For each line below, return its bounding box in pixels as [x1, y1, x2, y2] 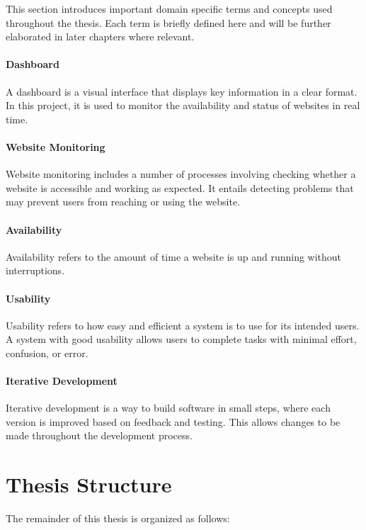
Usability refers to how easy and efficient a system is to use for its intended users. [6, 317, 360, 332]
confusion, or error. [6, 345, 88, 360]
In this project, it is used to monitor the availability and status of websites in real [6, 98, 360, 113]
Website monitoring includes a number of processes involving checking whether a [6, 167, 356, 181]
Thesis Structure [6, 470, 172, 499]
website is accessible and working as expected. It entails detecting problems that [6, 180, 354, 195]
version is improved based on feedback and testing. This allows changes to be [6, 414, 341, 429]
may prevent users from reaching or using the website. [6, 194, 241, 209]
